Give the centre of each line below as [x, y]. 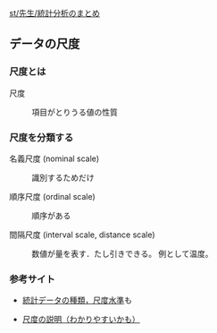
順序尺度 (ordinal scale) [52, 196]
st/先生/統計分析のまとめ [55, 13]
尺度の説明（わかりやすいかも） [81, 320]
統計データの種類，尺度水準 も [77, 300]
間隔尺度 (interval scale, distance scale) [82, 235]
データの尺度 [45, 44]
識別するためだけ [63, 177]
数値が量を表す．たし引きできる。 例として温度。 [122, 253]
